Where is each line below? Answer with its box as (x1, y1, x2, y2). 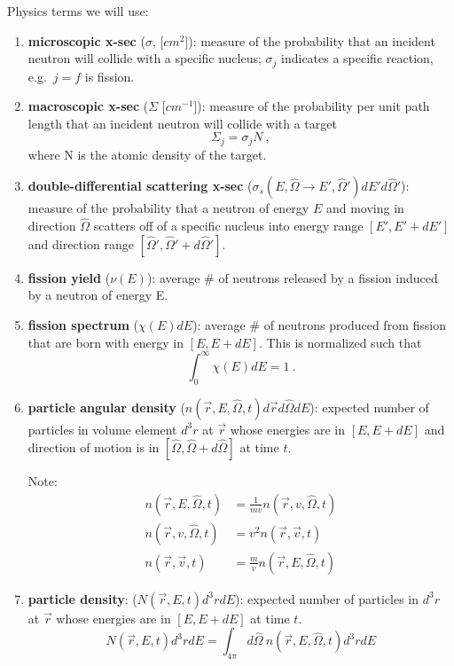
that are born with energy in (27, 333, 184, 351)
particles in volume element (27, 419, 177, 438)
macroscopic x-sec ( (27, 97, 149, 115)
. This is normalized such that (258, 333, 422, 351)
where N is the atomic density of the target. (27, 145, 267, 163)
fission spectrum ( (27, 316, 138, 334)
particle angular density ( (27, 397, 185, 416)
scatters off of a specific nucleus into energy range (93, 216, 364, 235)
